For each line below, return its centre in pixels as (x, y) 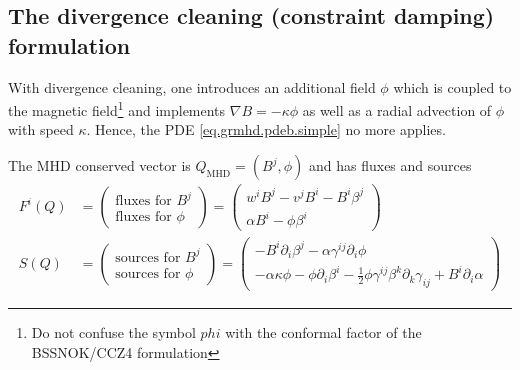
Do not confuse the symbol (113, 332)
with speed (41, 129)
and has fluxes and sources (390, 165)
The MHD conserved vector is (99, 165)
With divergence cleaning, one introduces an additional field (192, 86)
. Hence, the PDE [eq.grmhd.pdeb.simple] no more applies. (266, 129)
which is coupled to (452, 86)
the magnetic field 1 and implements (117, 108)
